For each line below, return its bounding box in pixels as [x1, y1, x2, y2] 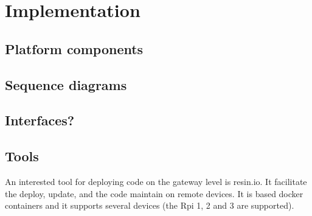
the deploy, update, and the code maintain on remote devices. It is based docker [5, 187, 303, 200]
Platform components [5, 39, 144, 58]
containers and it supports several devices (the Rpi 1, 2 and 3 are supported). [5, 199, 294, 212]
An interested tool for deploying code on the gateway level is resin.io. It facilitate [5, 175, 307, 187]
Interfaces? [5, 111, 75, 130]
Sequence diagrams [5, 75, 127, 94]
